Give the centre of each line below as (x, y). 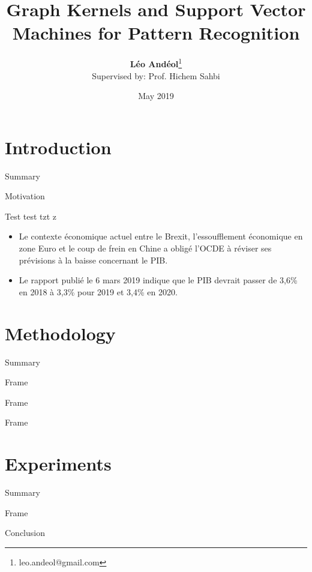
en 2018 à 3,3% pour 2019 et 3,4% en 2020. (98, 291)
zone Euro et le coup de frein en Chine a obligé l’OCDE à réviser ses (145, 248)
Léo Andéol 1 (156, 63)
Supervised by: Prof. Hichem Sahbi (156, 75)
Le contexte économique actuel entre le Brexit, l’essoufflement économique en (161, 236)
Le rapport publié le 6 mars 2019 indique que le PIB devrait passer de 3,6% (158, 280)
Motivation (25, 196)
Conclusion (25, 533)
